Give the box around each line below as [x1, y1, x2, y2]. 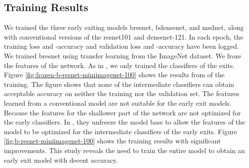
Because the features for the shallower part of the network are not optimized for [4, 107, 241, 117]
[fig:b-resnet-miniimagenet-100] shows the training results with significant [4, 136, 221, 146]
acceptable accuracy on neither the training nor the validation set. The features [4, 88, 239, 98]
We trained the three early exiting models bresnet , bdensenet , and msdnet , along [4, 22, 244, 32]
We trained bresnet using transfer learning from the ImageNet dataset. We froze [4, 50, 241, 60]
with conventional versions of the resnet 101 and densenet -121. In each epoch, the [4, 31, 244, 42]
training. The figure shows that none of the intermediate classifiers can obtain [4, 79, 234, 89]
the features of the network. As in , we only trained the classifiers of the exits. [4, 60, 235, 70]
